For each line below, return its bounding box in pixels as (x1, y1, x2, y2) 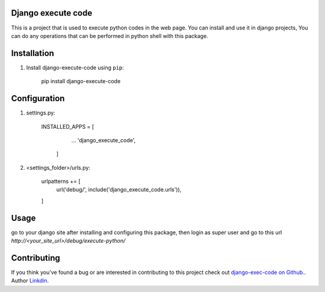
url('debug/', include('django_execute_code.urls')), (56, 186, 182, 193)
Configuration (11, 93, 65, 104)
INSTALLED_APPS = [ (41, 123, 94, 130)
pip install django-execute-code (41, 78, 121, 85)
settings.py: (26, 109, 55, 117)
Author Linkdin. (11, 277, 49, 284)
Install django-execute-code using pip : (26, 64, 125, 71)
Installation (11, 48, 54, 58)
